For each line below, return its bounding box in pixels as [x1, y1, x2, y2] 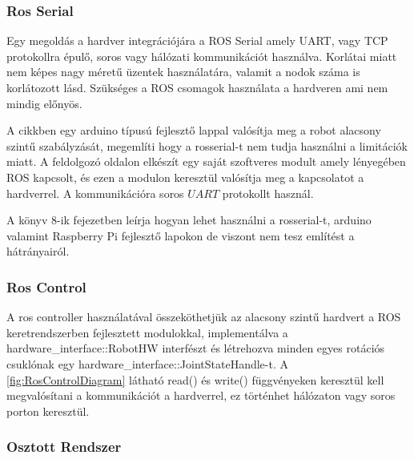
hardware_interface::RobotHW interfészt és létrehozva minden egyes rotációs [6, 340, 385, 356]
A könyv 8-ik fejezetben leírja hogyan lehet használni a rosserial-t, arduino [6, 211, 372, 228]
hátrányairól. [6, 243, 70, 260]
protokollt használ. [222, 184, 314, 201]
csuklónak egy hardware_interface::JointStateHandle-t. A [6, 355, 288, 372]
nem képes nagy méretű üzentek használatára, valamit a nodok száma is [6, 63, 360, 80]
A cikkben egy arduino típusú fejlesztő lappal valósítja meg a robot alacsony [6, 122, 381, 139]
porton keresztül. [6, 402, 90, 419]
